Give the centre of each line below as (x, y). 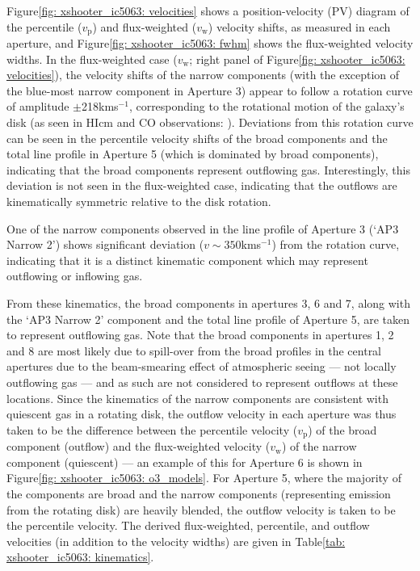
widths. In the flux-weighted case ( (92, 59)
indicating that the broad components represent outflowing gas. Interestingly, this (208, 169)
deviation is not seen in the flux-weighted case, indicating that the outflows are (202, 185)
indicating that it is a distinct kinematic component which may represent (187, 260)
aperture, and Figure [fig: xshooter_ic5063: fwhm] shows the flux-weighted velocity (210, 43)
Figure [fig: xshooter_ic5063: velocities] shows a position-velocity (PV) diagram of (208, 10)
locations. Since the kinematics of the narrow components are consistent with (197, 398)
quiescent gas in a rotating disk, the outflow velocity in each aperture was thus (202, 414)
